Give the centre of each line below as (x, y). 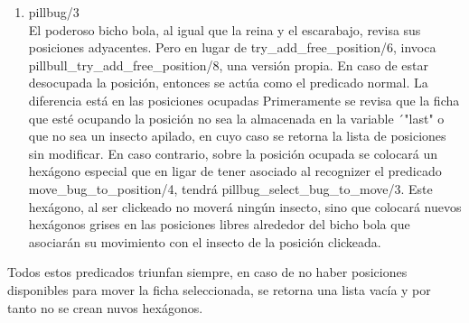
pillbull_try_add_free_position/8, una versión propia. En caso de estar (228, 65)
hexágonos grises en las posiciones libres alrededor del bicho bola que (219, 224)
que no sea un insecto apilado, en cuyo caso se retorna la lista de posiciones (237, 136)
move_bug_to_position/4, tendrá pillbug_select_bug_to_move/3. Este (230, 188)
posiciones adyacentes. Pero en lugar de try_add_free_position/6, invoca (232, 47)
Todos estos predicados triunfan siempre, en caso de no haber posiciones (207, 272)
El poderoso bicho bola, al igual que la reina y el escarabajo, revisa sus (225, 29)
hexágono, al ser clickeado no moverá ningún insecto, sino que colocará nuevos (245, 206)
